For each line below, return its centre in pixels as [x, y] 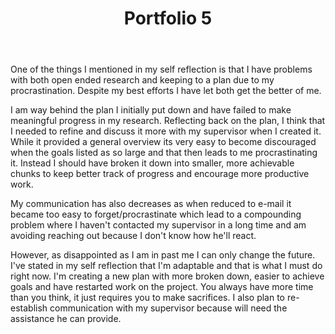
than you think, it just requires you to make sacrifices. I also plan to [148, 298]
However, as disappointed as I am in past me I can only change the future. [163, 255]
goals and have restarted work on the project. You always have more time [162, 287]
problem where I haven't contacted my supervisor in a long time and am [158, 225]
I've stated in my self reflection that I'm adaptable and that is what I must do [166, 266]
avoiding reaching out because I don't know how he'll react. [133, 236]
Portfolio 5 [168, 18]
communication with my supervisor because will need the [168, 308]
